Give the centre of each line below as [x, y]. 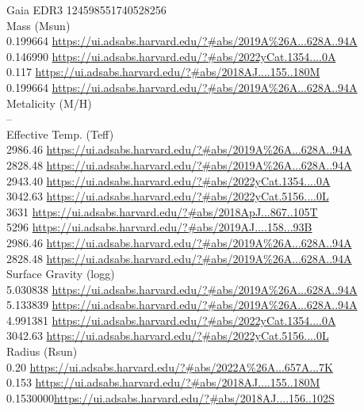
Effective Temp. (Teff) [60, 134]
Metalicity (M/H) [49, 103]
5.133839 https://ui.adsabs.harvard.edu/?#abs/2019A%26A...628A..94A [182, 305]
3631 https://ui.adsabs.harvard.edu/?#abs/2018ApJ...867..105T [162, 211]
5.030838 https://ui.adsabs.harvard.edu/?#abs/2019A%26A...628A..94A [182, 289]
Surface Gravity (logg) [61, 274]
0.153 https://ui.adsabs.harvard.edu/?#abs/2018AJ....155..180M [163, 382]
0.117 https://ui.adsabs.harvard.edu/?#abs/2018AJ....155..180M [163, 72]
